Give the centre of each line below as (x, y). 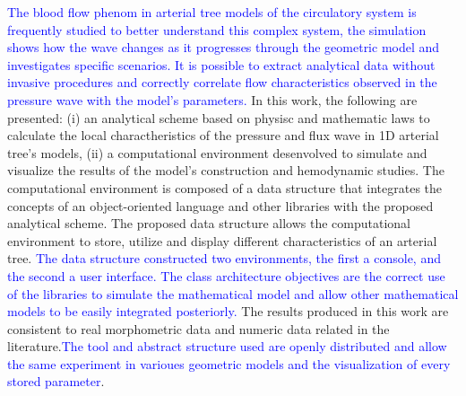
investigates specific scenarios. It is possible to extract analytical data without (221, 64)
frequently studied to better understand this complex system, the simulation (217, 29)
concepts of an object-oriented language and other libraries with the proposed (220, 205)
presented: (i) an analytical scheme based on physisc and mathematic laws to (219, 117)
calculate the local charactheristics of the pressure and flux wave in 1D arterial (223, 135)
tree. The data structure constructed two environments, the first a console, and (224, 258)
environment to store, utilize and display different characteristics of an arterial (222, 240)
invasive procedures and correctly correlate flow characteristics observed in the (222, 82)
